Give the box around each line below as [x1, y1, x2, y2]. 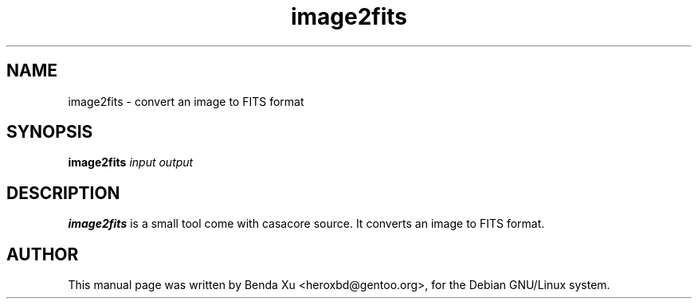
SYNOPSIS [6, 122, 93, 143]
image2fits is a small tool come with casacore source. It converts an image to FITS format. [68, 217, 545, 231]
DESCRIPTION [6, 182, 120, 203]
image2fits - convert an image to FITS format [68, 94, 304, 108]
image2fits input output [68, 155, 194, 170]
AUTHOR [6, 244, 79, 264]
